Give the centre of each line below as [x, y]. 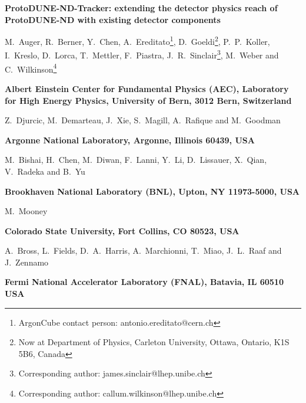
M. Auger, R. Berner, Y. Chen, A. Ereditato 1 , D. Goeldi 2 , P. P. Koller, [137, 40]
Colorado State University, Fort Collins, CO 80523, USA [122, 230]
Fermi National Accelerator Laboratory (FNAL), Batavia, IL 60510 [144, 282]
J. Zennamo [27, 262]
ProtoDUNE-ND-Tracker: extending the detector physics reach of [141, 8]
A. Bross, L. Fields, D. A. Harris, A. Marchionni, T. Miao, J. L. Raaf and [143, 250]
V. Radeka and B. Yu [45, 171]
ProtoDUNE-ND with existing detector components [113, 19]
